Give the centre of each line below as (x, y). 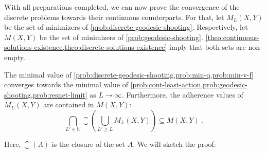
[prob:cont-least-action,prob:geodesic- (189, 84)
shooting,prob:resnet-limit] (46, 94)
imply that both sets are (208, 47)
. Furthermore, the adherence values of (182, 94)
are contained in (69, 104)
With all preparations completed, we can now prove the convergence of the (122, 7)
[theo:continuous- (232, 37)
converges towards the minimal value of (66, 84)
